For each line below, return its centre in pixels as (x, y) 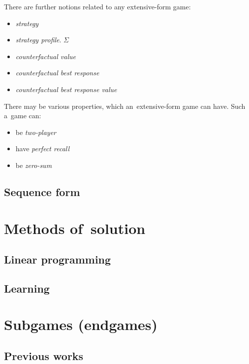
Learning (27, 288)
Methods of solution (75, 228)
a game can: (23, 116)
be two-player (36, 132)
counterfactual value (46, 56)
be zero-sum (34, 165)
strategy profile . (38, 40)
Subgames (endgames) (81, 324)
